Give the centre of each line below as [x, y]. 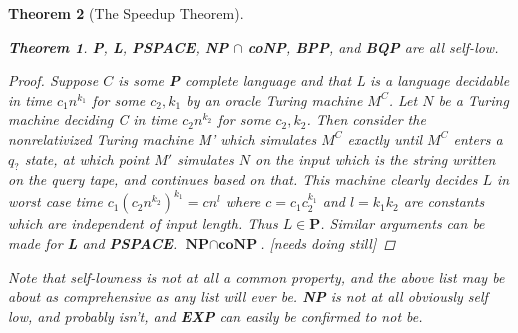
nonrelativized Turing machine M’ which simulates [162, 138]
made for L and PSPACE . [93, 243]
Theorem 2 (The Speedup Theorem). [126, 13]
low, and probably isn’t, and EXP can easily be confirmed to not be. [215, 315]
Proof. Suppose [53, 80]
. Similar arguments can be [402, 223]
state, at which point [87, 158]
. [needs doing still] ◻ [328, 243]
